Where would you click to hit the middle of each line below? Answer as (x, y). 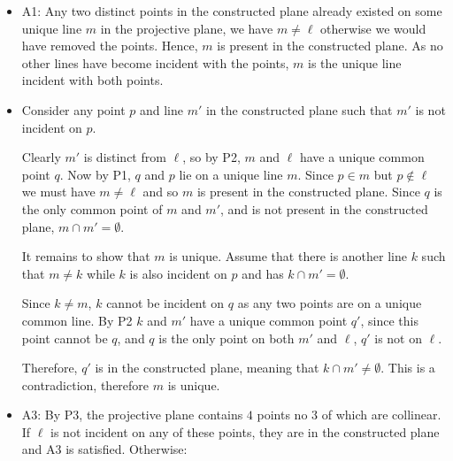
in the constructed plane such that (299, 109)
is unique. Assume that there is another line (288, 256)
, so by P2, (211, 157)
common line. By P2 (77, 320)
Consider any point (73, 109)
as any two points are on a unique (330, 303)
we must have (58, 192)
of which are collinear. (381, 415)
